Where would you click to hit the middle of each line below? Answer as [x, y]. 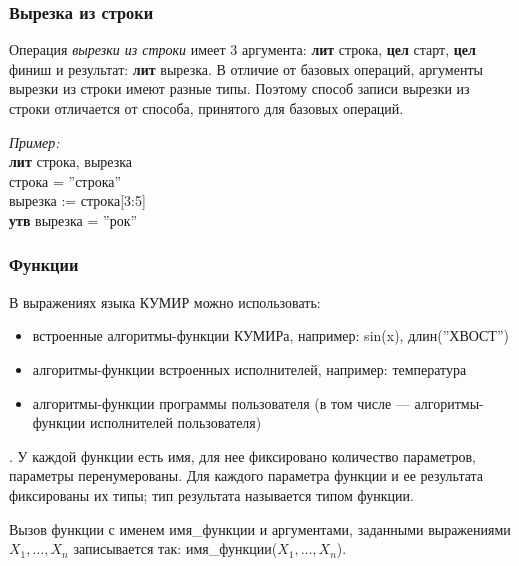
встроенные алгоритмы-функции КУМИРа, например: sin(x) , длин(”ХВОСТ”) [270, 335]
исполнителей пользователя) [175, 422]
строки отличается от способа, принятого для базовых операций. [206, 108]
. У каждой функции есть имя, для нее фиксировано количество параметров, [242, 455]
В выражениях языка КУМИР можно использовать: [165, 301]
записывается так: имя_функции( [175, 548]
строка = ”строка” [65, 180]
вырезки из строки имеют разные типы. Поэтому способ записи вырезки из [239, 88]
